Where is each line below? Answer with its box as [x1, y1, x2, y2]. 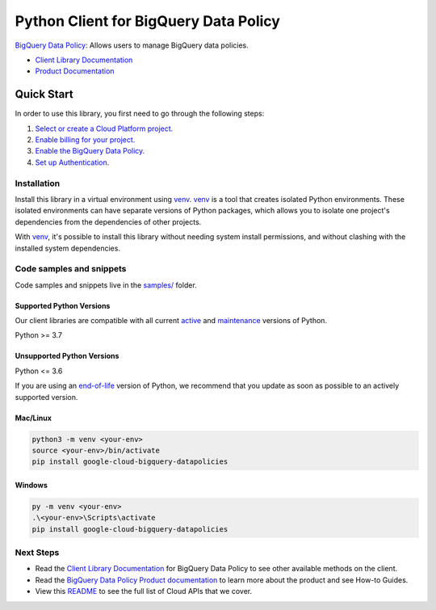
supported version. [15, 392, 78, 402]
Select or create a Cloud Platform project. [35, 124, 174, 133]
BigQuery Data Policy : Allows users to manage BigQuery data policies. [15, 40, 249, 50]
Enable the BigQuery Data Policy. [35, 146, 145, 156]
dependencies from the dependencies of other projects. [15, 217, 202, 226]
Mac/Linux [15, 413, 52, 423]
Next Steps [15, 547, 60, 558]
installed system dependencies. [15, 243, 121, 253]
